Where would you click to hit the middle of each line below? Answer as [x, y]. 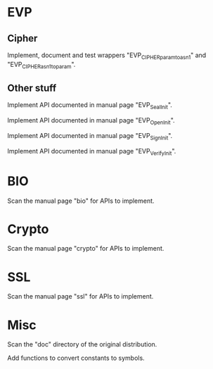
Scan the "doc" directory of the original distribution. [82, 344]
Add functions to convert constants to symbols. [76, 358]
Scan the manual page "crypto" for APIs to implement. [86, 249]
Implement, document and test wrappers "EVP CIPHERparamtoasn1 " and [107, 56]
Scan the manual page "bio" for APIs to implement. [81, 201]
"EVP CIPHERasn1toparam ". [41, 65]
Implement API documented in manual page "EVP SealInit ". [90, 106]
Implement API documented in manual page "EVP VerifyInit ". [92, 152]
